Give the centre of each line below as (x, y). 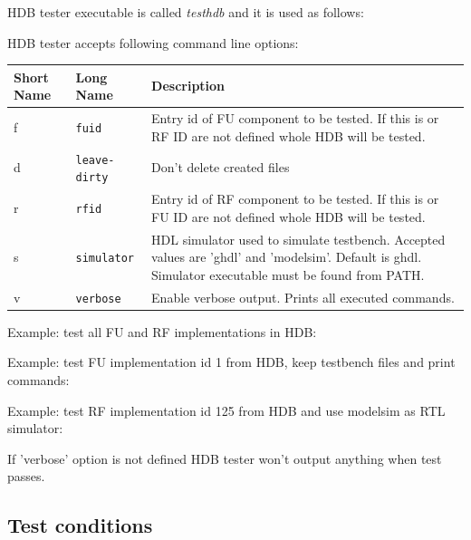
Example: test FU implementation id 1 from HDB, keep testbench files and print (231, 362)
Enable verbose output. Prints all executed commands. (303, 297)
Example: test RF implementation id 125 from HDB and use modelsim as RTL (226, 410)
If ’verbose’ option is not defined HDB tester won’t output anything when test (225, 458)
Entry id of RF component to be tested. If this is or (295, 199)
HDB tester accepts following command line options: (153, 42)
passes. (26, 476)
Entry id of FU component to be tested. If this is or (295, 118)
